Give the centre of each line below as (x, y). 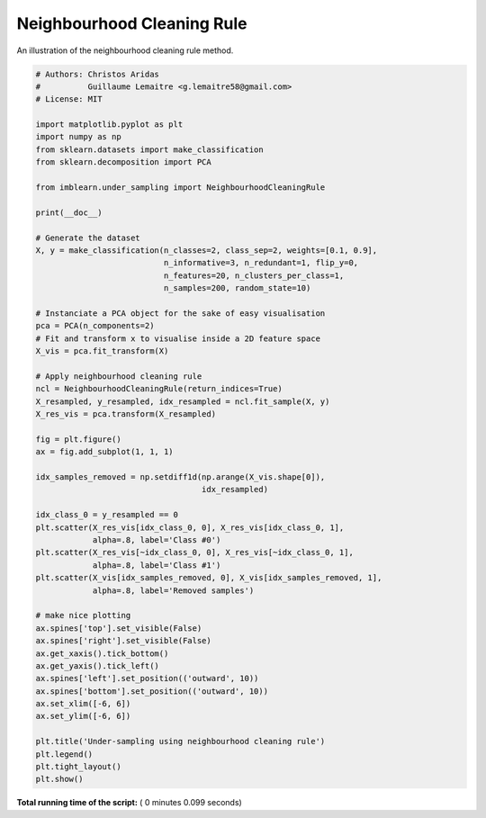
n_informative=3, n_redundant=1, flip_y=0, (261, 263)
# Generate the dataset (88, 238)
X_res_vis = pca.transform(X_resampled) (126, 414)
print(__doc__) (69, 212)
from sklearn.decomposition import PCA (123, 162)
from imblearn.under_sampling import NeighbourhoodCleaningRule (180, 188)
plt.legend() (64, 754)
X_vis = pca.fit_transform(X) (102, 351)
